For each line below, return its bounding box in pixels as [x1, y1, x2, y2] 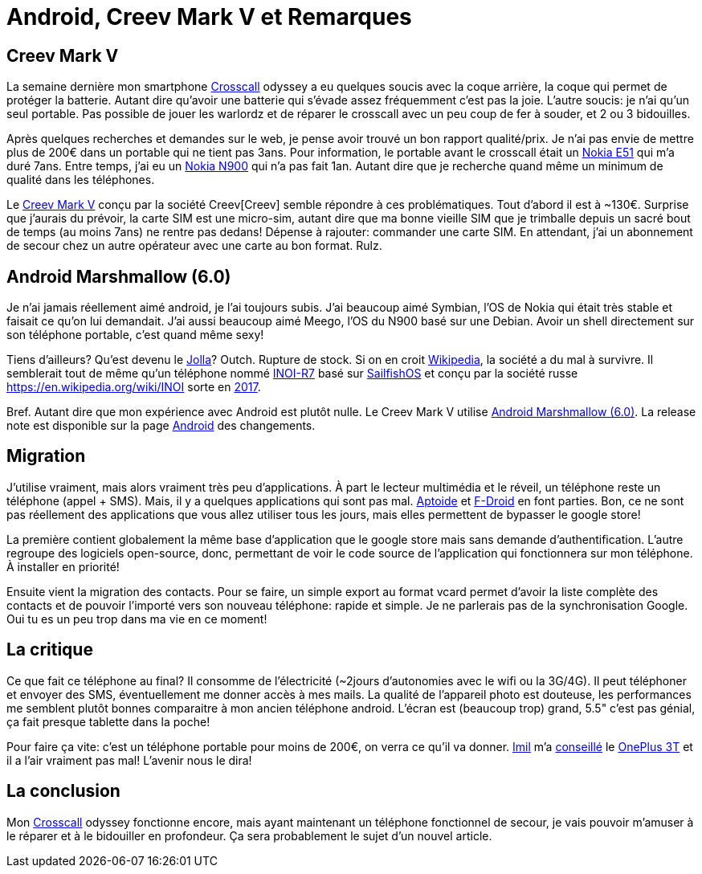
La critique [6, 639, 93, 660]
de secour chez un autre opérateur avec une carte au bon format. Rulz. [6, 239, 382, 253]
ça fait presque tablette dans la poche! [6, 714, 210, 729]
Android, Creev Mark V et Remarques [6, 3, 412, 31]
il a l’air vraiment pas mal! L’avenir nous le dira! [6, 753, 252, 767]
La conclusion [6, 781, 120, 802]
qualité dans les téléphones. [6, 173, 155, 187]
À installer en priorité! [6, 559, 120, 574]
